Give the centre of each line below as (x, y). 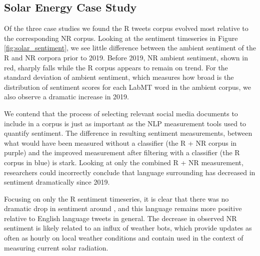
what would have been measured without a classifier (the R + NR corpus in (120, 142)
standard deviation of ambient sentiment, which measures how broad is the (119, 77)
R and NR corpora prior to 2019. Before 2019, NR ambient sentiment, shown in (126, 57)
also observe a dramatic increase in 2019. (66, 97)
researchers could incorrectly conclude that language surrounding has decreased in (130, 172)
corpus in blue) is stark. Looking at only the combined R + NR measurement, (124, 162)
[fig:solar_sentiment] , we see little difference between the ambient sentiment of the (130, 48)
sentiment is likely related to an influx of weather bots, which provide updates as (128, 228)
